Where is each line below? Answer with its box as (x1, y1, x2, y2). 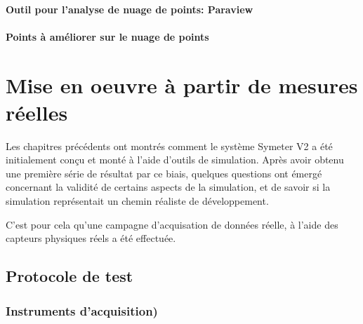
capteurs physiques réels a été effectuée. (6, 231, 176, 245)
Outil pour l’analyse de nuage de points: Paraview (6, 1, 253, 16)
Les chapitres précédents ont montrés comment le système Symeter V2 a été (6, 138, 333, 153)
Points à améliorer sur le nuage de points (6, 29, 209, 43)
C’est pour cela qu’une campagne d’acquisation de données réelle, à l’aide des (6, 217, 338, 231)
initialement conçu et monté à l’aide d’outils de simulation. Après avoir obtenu (6, 152, 344, 167)
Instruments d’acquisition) (6, 302, 158, 319)
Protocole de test (6, 265, 133, 287)
